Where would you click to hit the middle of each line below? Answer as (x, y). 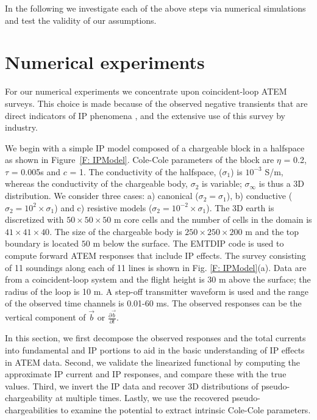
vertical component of (45, 317)
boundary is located (42, 243)
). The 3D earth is (240, 207)
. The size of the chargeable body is (116, 231)
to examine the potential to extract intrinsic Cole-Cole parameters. (186, 409)
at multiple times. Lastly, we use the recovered (142, 398)
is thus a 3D (281, 183)
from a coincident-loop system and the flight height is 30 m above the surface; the (158, 279)
